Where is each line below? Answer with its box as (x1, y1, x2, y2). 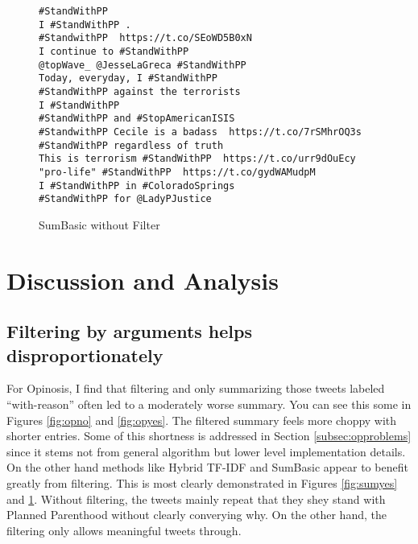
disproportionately (6, 342, 163, 367)
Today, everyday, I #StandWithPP (39, 72, 217, 84)
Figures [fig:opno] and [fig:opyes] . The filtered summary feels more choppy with (6, 411, 397, 428)
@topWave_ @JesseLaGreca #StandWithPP (39, 59, 246, 71)
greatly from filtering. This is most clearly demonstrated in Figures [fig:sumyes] (6, 474, 398, 491)
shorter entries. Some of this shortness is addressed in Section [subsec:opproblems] (6, 427, 412, 444)
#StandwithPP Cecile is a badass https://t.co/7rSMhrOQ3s (39, 126, 362, 138)
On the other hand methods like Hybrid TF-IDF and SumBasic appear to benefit (6, 459, 408, 476)
